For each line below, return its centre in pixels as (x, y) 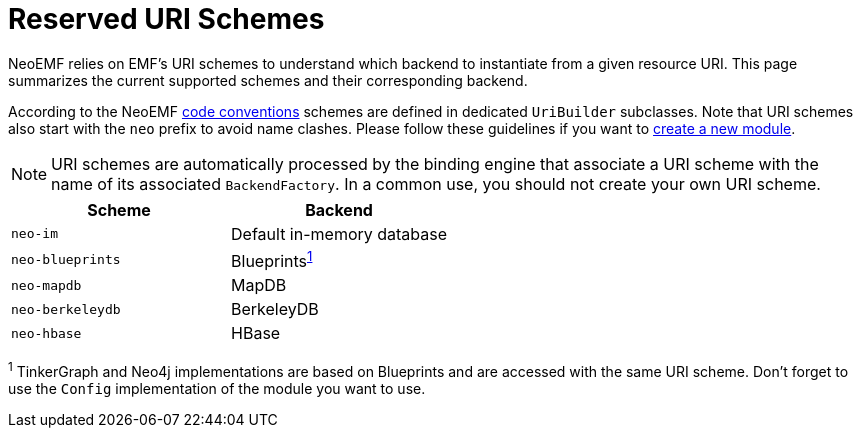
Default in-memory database (339, 233)
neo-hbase (46, 333)
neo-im (34, 234)
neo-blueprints (66, 259)
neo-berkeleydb (66, 309)
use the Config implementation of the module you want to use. (217, 388)
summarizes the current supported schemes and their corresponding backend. (268, 80)
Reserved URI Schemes (166, 19)
